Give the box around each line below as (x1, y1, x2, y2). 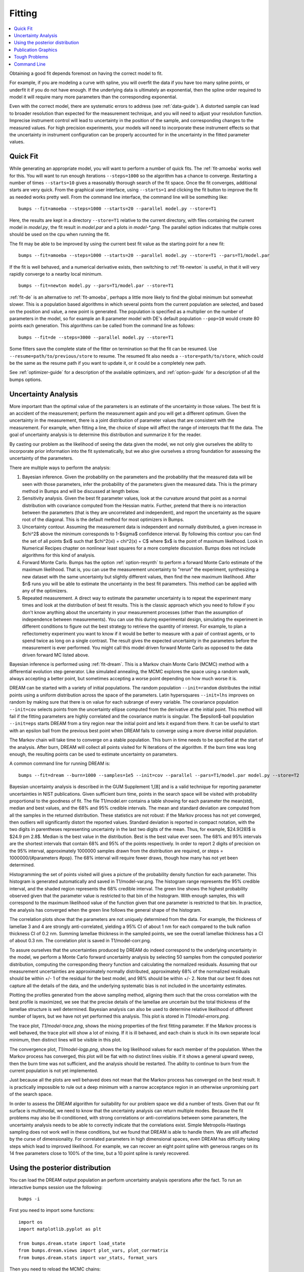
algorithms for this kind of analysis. (22, 552, 96, 558)
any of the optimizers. (22, 588, 68, 594)
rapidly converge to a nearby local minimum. (9, 271, 103, 277)
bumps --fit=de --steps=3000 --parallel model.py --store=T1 (18, 334, 174, 340)
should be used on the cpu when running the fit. (9, 232, 110, 238)
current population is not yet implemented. (9, 1067, 98, 1074)
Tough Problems (14, 54, 48, 60)
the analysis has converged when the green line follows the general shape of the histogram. (9, 907, 201, 913)
